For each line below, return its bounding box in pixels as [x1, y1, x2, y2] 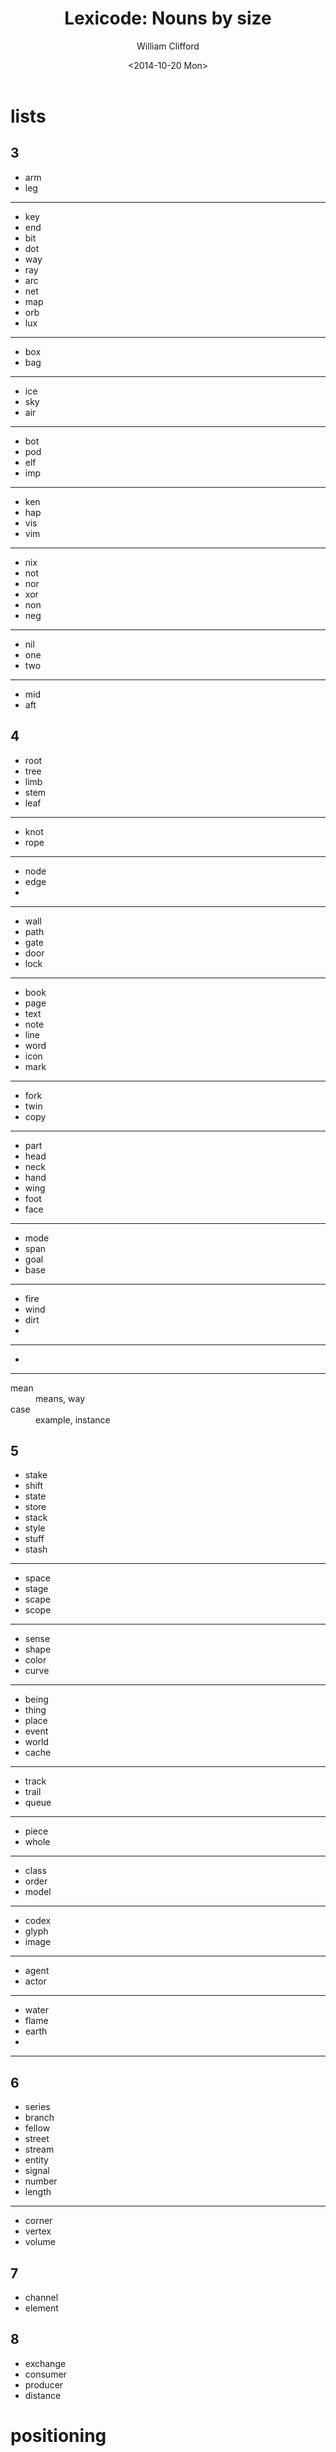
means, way [35, 1392, 86, 1404]
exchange [24, 2357, 67, 2369]
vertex [24, 2225, 52, 2237]
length [24, 2186, 52, 2198]
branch [24, 2112, 55, 2124]
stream [24, 2143, 55, 2156]
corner [24, 2215, 53, 2227]
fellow [24, 2122, 51, 2134]
